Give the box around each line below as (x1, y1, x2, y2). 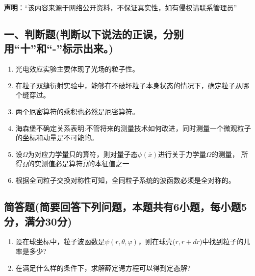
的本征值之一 (88, 158, 129, 169)
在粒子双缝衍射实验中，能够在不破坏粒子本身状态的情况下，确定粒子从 (15, 80, 242, 90)
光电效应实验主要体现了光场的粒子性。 (15, 64, 139, 74)
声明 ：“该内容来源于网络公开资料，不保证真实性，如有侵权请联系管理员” (4, 2, 237, 12)
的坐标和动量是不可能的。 (15, 132, 98, 143)
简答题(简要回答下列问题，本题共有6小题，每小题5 (4, 199, 247, 214)
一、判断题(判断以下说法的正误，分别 (4, 26, 184, 41)
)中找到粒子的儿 (200, 236, 251, 247)
